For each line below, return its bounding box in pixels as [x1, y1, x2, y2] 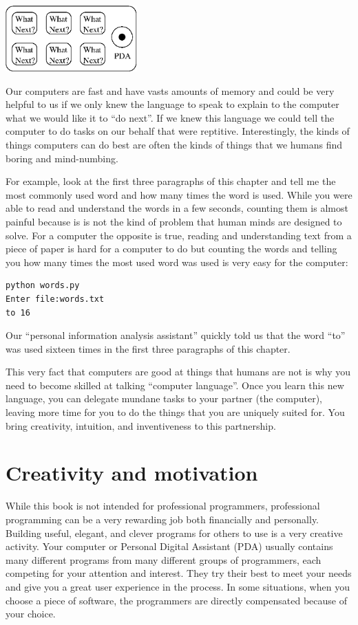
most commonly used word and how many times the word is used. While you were [6, 187, 352, 201]
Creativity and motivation [6, 459, 258, 487]
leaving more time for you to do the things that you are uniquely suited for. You [6, 405, 345, 419]
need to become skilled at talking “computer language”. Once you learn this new [6, 377, 344, 392]
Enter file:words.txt [6, 294, 105, 304]
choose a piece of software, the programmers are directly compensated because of [6, 593, 347, 607]
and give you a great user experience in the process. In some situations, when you [6, 579, 350, 593]
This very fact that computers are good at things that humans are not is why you [6, 364, 351, 379]
